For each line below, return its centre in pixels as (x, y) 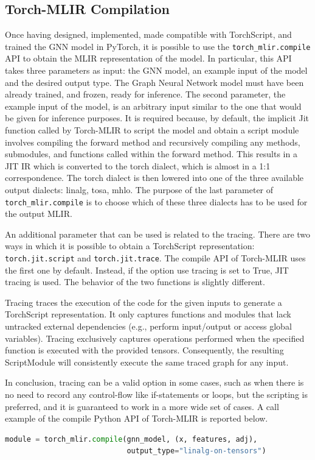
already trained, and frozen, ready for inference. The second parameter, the (145, 94)
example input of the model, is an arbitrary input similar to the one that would (153, 106)
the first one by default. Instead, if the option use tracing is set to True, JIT (147, 270)
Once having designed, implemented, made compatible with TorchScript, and (148, 34)
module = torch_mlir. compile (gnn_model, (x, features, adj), (131, 439)
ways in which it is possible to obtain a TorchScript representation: (130, 246)
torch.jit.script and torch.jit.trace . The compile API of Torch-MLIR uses (155, 258)
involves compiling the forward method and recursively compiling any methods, (153, 142)
